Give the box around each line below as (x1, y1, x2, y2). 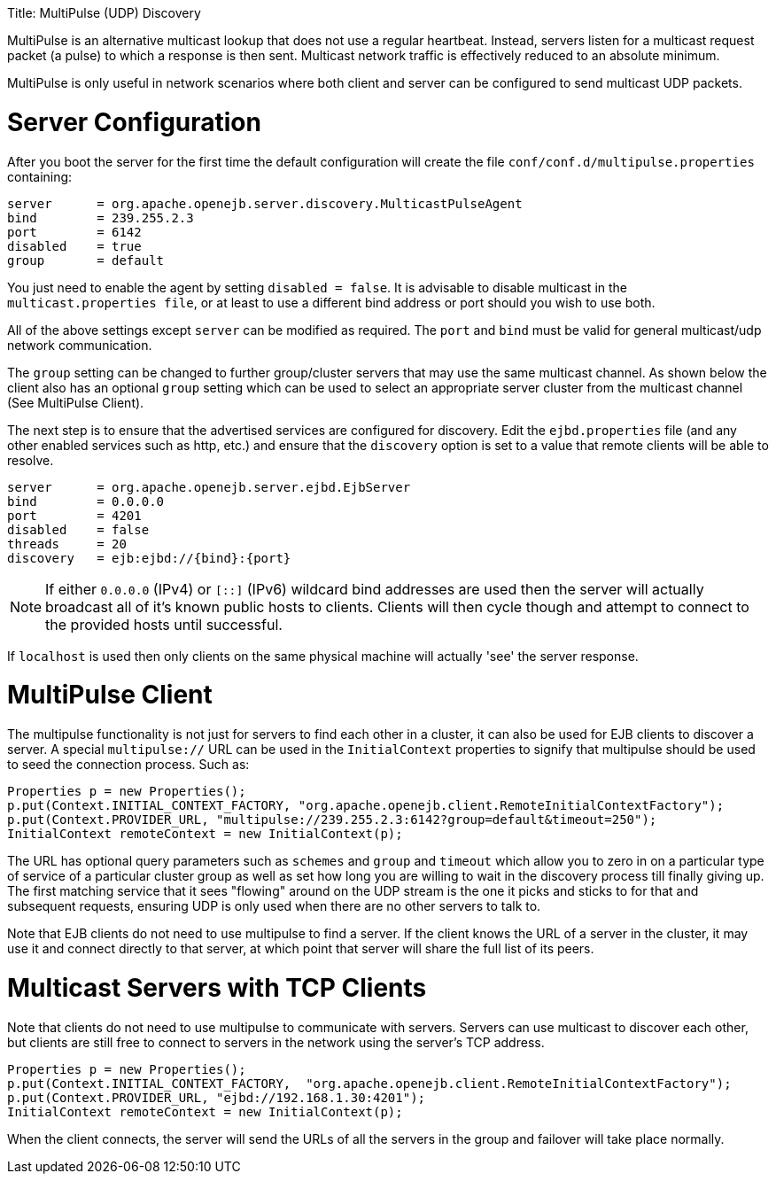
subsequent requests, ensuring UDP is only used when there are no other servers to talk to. (7, 898, 541, 913)
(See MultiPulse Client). (7, 394, 144, 410)
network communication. (7, 337, 152, 353)
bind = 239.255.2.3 (7, 210, 194, 225)
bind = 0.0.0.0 (7, 493, 165, 509)
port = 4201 (7, 508, 142, 523)
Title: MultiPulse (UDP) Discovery (7, 5, 201, 20)
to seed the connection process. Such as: (7, 757, 250, 772)
